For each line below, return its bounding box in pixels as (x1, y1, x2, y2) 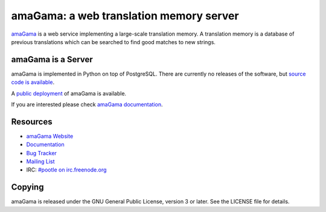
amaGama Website (26, 132, 74, 140)
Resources (11, 117, 53, 127)
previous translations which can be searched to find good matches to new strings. (11, 38, 216, 45)
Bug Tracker (26, 149, 57, 156)
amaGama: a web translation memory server (11, 9, 239, 22)
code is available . (11, 79, 54, 86)
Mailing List (26, 158, 55, 165)
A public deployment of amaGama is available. (11, 89, 127, 97)
